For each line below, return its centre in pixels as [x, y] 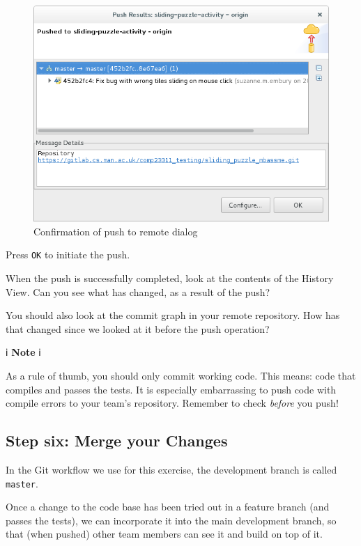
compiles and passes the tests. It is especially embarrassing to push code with [171, 389]
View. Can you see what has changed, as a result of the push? [138, 291]
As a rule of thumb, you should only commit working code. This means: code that [181, 375]
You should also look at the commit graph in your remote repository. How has [173, 315]
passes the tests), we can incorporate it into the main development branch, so [171, 520]
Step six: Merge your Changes [117, 440]
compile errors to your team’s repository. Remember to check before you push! [172, 403]
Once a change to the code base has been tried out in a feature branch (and [168, 507]
